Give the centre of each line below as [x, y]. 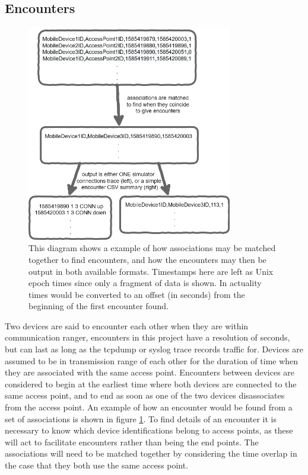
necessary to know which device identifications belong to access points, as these [149, 430]
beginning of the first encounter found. [99, 306]
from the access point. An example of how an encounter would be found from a [149, 407]
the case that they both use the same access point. [97, 465]
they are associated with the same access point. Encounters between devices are [150, 372]
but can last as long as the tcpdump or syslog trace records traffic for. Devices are [154, 349]
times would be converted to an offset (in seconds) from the [137, 294]
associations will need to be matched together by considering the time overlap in [151, 453]
